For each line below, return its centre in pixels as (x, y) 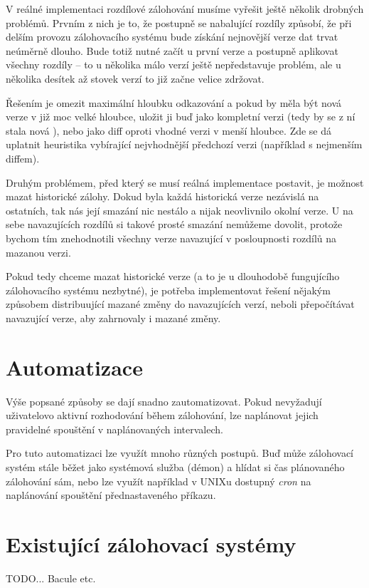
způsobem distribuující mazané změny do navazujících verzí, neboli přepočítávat (180, 304)
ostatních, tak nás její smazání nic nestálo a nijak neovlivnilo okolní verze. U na (180, 210)
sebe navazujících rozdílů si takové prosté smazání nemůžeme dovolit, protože (174, 224)
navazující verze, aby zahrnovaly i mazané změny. (113, 318)
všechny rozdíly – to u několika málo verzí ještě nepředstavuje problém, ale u (173, 65)
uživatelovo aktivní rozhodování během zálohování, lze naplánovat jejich (162, 415)
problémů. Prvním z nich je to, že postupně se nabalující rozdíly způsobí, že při (179, 22)
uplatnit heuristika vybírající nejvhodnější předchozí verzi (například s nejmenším (184, 144)
